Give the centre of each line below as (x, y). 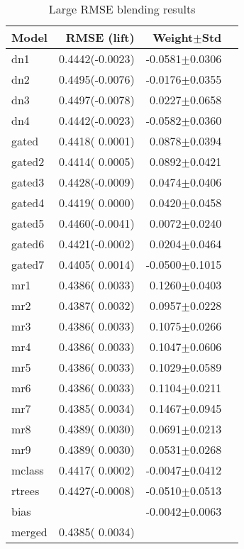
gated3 (28, 182)
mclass (28, 470)
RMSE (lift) (100, 37)
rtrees (26, 490)
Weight (173, 37)
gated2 (28, 161)
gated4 (28, 203)
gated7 (28, 264)
